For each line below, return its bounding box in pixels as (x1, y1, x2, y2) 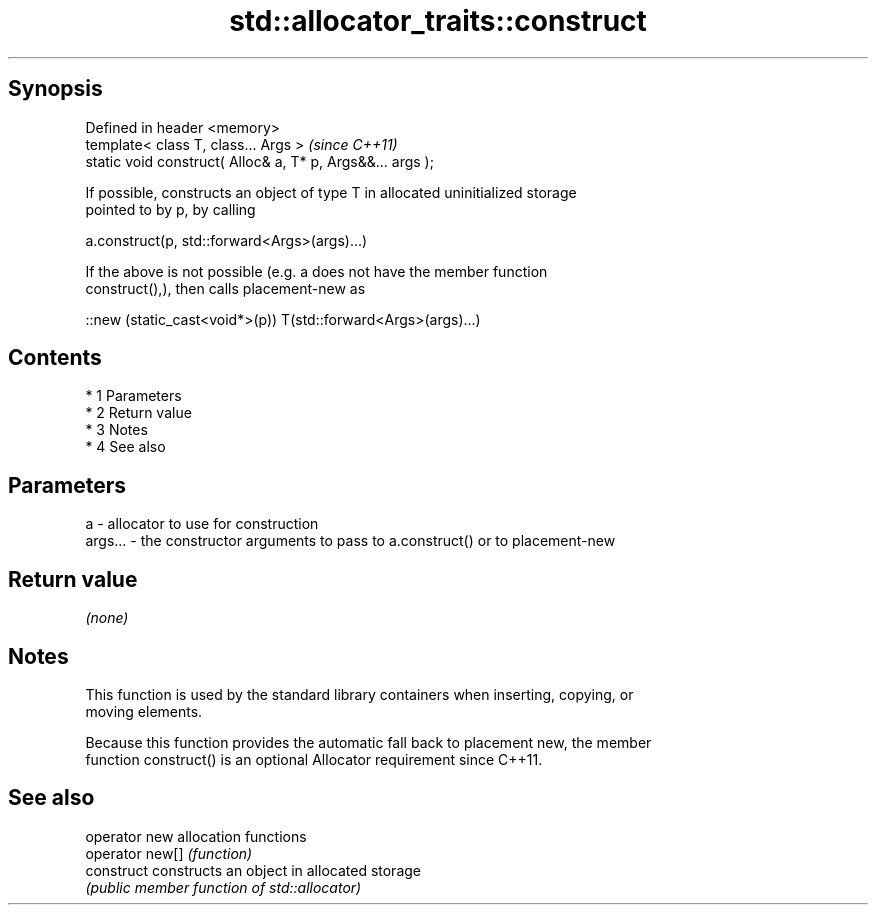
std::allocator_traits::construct (229, 4, 647, 38)
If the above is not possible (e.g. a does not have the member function (85, 262, 548, 280)
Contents (8, 345, 102, 371)
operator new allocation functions (85, 827, 307, 845)
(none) (85, 609, 129, 627)
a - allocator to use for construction (85, 515, 319, 533)
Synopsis (8, 76, 103, 102)
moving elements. (85, 702, 203, 720)
